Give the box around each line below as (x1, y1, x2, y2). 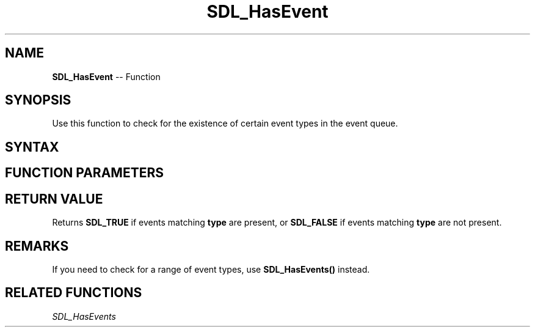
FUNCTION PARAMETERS (5, 165, 164, 181)
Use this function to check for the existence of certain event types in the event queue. (52, 118, 398, 129)
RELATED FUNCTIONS (5, 285, 142, 301)
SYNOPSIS (5, 92, 71, 108)
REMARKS (5, 238, 69, 254)
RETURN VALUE (5, 191, 103, 207)
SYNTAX (5, 139, 59, 155)
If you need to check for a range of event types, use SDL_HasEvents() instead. (52, 264, 370, 275)
